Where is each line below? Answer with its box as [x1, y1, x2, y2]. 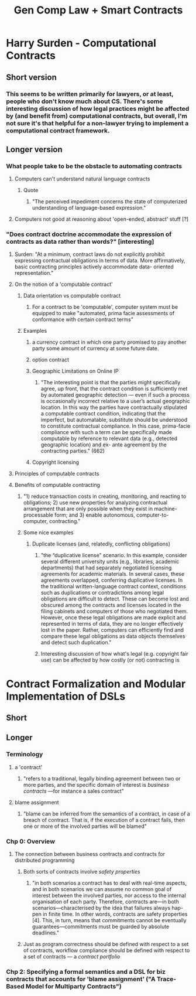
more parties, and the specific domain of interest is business [23, 781, 170, 788]
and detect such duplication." [40, 639, 112, 646]
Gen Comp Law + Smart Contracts [13, 4, 183, 17]
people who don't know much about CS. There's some [6, 97, 163, 105]
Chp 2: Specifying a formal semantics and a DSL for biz [6, 967, 166, 975]
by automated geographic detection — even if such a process [40, 391, 190, 398]
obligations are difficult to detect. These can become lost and [40, 595, 189, 602]
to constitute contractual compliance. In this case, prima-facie [40, 422, 191, 429]
